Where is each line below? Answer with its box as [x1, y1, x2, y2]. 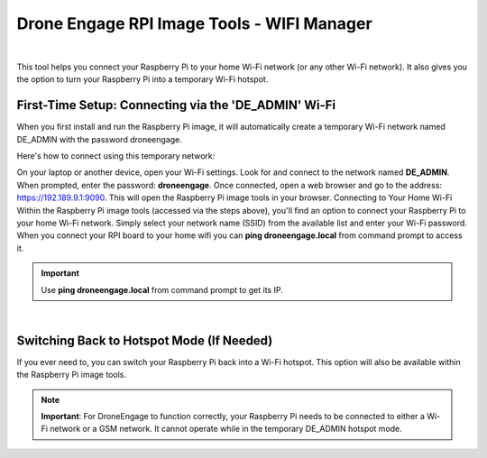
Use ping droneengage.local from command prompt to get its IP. [41, 284, 283, 295]
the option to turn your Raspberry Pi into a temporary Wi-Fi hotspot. [16, 74, 269, 85]
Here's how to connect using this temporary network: [16, 151, 216, 161]
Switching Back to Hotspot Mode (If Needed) [16, 333, 273, 348]
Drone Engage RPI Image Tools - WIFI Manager [16, 14, 373, 33]
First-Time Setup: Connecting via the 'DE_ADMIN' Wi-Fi [16, 97, 336, 113]
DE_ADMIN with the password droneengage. [16, 133, 182, 144]
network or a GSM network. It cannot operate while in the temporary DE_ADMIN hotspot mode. [50, 424, 403, 435]
